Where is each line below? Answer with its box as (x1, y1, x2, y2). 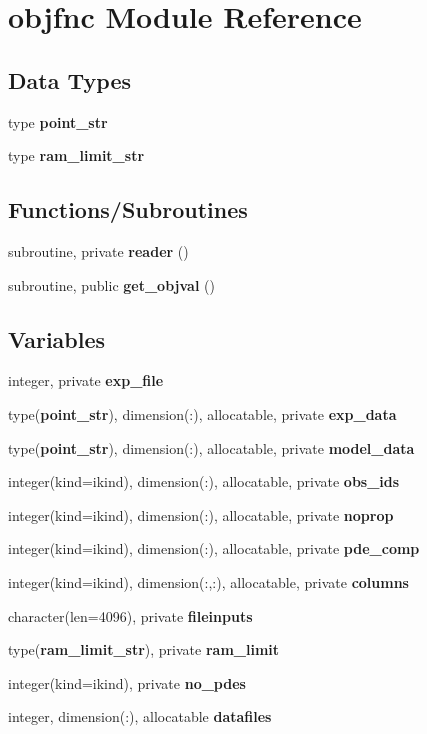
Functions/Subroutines (8, 194, 248, 225)
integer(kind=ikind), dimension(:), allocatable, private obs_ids (8, 471, 400, 492)
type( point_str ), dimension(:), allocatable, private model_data (8, 437, 415, 458)
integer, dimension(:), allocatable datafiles (8, 706, 272, 727)
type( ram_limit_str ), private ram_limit (8, 639, 280, 660)
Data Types (8, 64, 131, 95)
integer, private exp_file (8, 370, 164, 391)
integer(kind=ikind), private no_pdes (8, 672, 246, 693)
